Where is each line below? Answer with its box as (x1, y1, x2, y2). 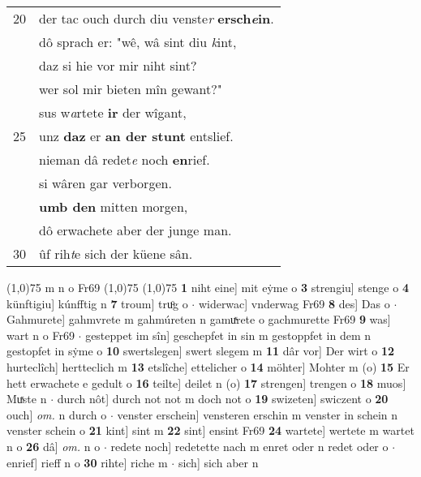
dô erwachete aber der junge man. (39, 221, 232, 239)
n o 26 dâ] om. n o (6, 437, 101, 454)
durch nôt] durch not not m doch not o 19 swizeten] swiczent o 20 (57, 390, 389, 407)
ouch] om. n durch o (6, 406, 107, 423)
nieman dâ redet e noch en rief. (39, 150, 210, 169)
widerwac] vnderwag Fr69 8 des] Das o (198, 294, 390, 312)
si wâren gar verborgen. (39, 174, 172, 192)
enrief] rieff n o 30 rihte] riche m (6, 453, 168, 471)
